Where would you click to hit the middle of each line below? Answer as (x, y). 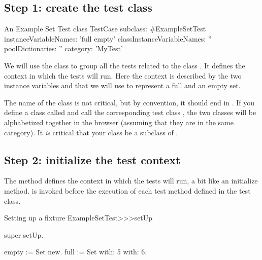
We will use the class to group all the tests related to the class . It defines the (125, 65)
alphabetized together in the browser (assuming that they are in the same (119, 122)
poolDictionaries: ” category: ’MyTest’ (63, 48)
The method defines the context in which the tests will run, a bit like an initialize (131, 181)
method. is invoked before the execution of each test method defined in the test (127, 190)
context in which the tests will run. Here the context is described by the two (123, 75)
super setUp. (24, 234)
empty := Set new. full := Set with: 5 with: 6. (76, 252)
